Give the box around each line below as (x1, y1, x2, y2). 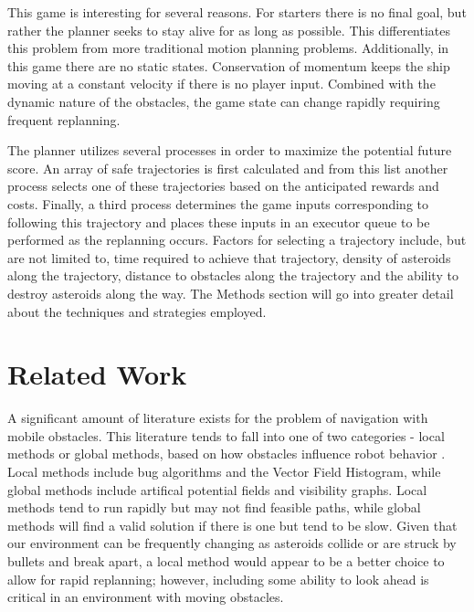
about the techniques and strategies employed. (7, 301, 267, 321)
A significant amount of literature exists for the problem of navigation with (7, 408, 428, 427)
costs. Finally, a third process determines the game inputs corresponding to (7, 194, 428, 213)
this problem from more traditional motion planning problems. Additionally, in (7, 38, 449, 58)
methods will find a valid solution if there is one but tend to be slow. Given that (7, 515, 458, 534)
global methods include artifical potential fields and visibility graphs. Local (7, 480, 427, 499)
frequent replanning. (7, 110, 121, 129)
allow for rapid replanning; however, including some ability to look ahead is (7, 569, 429, 588)
